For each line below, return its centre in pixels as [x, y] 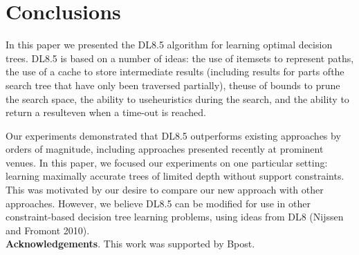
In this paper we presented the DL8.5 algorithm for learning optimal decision [169, 45]
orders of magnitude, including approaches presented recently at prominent [165, 149]
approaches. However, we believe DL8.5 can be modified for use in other [158, 203]
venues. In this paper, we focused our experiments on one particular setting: [167, 162]
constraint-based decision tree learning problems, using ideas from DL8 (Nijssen [175, 217]
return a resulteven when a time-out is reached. [106, 112]
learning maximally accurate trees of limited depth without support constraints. [175, 176]
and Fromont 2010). [48, 230]
